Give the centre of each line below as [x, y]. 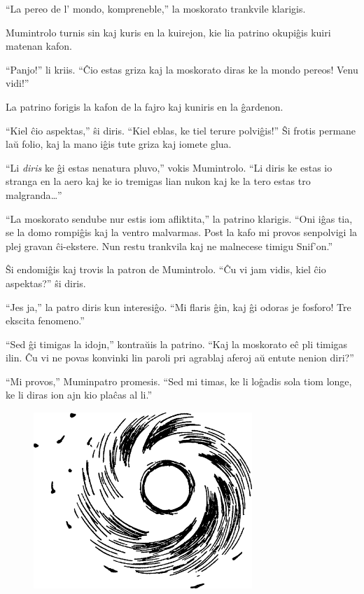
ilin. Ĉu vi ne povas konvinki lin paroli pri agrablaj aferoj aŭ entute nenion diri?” [180, 358]
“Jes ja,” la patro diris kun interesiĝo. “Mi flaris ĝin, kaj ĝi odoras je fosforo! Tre [178, 306]
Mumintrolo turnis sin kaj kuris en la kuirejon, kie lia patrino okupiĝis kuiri [168, 32]
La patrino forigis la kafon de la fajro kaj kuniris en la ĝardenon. [145, 106]
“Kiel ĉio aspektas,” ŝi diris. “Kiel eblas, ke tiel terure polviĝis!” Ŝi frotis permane [181, 130]
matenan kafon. [39, 46]
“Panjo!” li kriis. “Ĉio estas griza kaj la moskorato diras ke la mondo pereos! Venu [182, 69]
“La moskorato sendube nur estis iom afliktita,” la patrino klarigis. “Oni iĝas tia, [179, 218]
